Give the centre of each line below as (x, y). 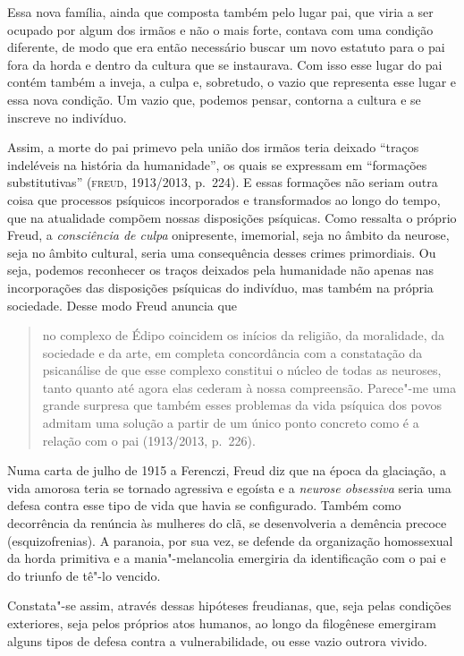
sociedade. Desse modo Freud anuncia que (122, 305)
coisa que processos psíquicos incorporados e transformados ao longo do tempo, (224, 199)
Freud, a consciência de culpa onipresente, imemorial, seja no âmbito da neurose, (228, 235)
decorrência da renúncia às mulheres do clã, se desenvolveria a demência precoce (227, 523)
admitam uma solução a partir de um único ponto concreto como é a (231, 423)
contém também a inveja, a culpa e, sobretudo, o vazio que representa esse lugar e (232, 82)
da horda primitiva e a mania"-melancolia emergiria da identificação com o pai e (227, 558)
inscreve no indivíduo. (67, 117)
